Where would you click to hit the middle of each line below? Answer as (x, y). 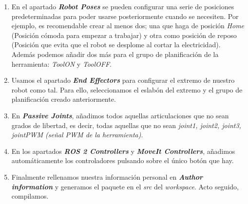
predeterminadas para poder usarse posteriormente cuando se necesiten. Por (125, 16)
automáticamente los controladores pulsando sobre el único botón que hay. (123, 160)
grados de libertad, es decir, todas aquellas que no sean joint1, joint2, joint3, (126, 125)
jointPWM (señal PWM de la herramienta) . (77, 135)
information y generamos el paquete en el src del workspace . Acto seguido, (125, 186)
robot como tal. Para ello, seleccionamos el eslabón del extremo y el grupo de (127, 89)
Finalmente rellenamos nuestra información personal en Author (107, 176)
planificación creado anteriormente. (64, 99)
